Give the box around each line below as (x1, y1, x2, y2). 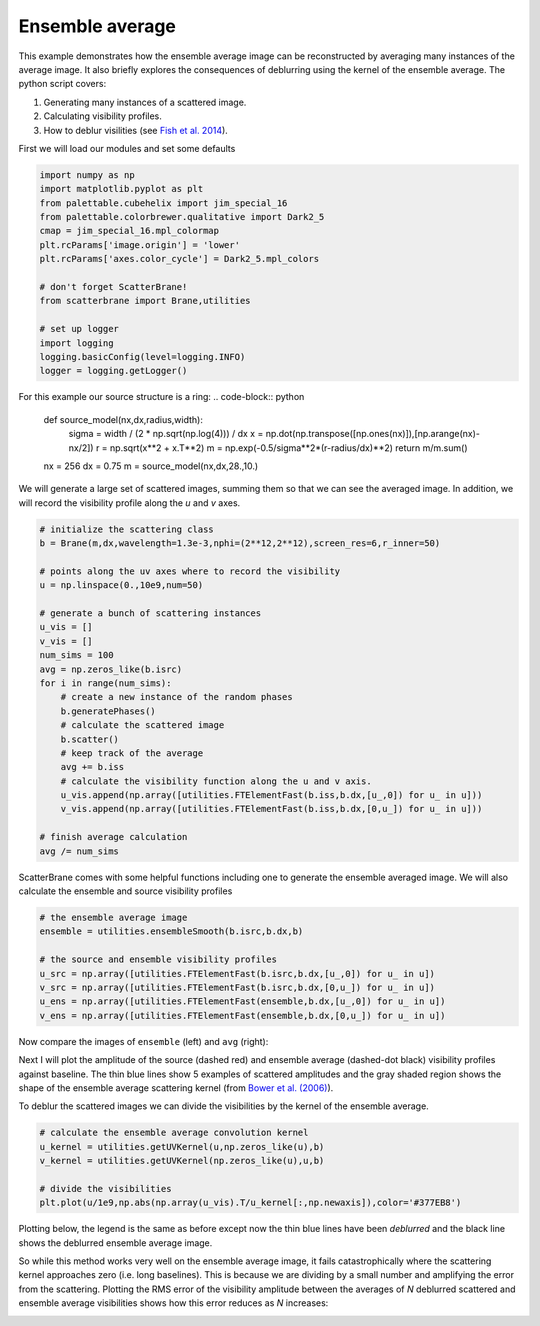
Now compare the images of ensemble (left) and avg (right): (18, 1035, 269, 1047)
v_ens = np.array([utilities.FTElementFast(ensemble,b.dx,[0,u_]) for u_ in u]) (39, 1010, 446, 1021)
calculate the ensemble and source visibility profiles (18, 885, 233, 897)
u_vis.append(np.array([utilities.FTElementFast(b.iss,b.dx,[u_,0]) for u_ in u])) (60, 790, 483, 801)
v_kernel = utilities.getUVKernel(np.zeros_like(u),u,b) (39, 1155, 325, 1167)
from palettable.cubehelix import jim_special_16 (39, 197, 288, 209)
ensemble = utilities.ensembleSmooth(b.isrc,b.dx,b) (39, 926, 304, 937)
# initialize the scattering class (39, 523, 214, 535)
